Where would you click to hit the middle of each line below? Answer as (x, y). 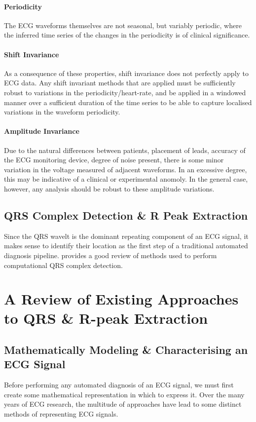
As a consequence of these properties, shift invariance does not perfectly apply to (127, 73)
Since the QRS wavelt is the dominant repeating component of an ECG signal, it (126, 236)
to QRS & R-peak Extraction (106, 318)
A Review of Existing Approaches (121, 299)
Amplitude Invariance (42, 131)
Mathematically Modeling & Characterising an (126, 350)
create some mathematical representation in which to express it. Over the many (124, 394)
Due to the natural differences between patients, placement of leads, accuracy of (125, 150)
